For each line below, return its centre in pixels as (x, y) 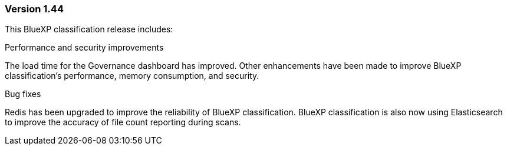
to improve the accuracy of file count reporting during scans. (123, 122)
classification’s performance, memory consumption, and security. (132, 76)
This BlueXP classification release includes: (89, 29)
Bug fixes (23, 94)
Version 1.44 (34, 9)
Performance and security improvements (84, 48)
